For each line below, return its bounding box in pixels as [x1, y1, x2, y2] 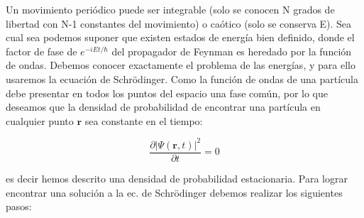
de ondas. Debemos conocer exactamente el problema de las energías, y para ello [6, 58, 355, 72]
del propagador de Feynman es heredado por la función [111, 43, 352, 58]
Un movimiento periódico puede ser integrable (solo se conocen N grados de [6, 2, 335, 16]
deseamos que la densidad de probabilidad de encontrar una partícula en [6, 99, 321, 114]
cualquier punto [6, 113, 74, 128]
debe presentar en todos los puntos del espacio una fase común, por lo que [6, 85, 329, 100]
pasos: [6, 199, 32, 214]
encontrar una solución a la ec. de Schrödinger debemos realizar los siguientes [6, 185, 343, 200]
